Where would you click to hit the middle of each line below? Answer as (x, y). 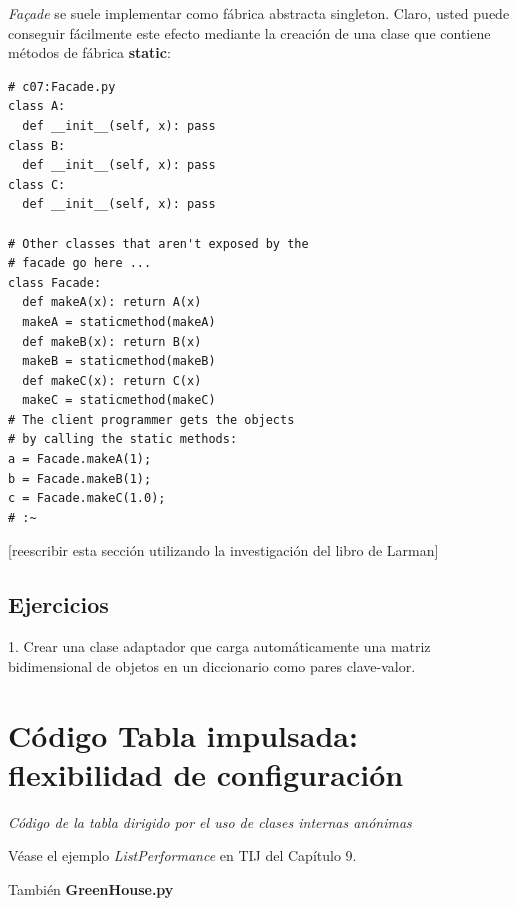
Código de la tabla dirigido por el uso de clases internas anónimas (210, 821)
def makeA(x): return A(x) (112, 302)
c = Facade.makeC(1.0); (87, 498)
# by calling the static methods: (123, 439)
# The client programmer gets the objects (151, 419)
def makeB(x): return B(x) (112, 341)
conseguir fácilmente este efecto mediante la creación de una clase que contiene (249, 32)
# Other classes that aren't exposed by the (158, 243)
